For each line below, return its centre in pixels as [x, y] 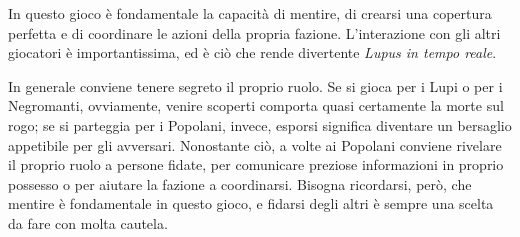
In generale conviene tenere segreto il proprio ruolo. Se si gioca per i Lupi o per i [255, 85]
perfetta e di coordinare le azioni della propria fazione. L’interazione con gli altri [254, 32]
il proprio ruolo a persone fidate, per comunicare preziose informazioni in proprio [256, 164]
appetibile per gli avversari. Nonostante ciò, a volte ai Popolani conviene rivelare [255, 144]
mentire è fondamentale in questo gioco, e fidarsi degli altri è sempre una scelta [251, 203]
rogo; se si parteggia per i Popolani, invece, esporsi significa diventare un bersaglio [260, 124]
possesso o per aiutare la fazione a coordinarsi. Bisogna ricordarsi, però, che [240, 183]
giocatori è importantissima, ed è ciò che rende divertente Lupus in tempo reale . [252, 52]
